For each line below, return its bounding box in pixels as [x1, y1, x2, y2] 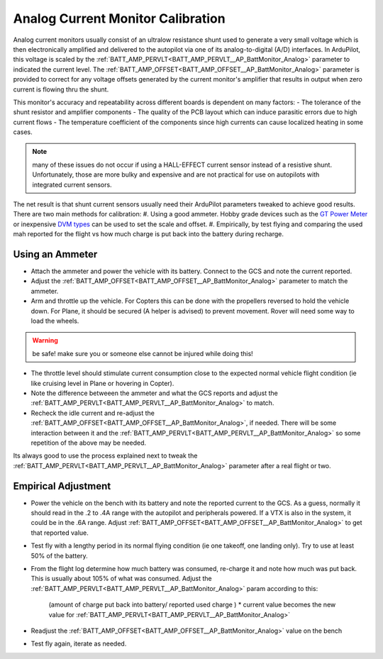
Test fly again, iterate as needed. [30, 639, 127, 648]
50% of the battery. [30, 551, 88, 560]
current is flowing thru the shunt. [13, 85, 109, 94]
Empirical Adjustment [13, 480, 111, 492]
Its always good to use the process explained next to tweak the [13, 451, 198, 460]
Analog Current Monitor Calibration [13, 11, 226, 26]
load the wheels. [30, 316, 79, 326]
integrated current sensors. [32, 180, 113, 189]
